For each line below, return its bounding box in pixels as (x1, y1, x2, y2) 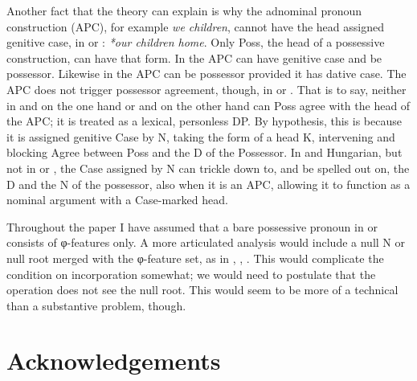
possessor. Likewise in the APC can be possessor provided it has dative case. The (6, 65, 407, 82)
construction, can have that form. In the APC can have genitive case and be (6, 49, 382, 66)
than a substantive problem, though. (6, 297, 186, 313)
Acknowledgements (6, 344, 221, 377)
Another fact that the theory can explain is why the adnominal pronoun (6, 2, 362, 18)
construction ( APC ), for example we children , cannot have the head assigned (6, 18, 384, 35)
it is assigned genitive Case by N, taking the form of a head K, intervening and (6, 128, 395, 145)
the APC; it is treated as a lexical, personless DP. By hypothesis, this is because (6, 113, 402, 129)
